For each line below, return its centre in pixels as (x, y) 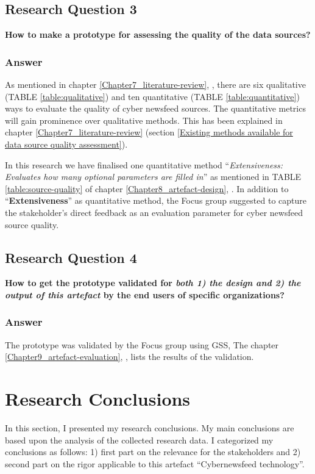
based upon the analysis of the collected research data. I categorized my (139, 440)
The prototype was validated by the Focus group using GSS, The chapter (142, 344)
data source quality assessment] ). (66, 144)
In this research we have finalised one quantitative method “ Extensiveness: (144, 164)
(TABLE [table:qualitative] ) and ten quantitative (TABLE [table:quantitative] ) (152, 96)
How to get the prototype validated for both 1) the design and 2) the (153, 283)
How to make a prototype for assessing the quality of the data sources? (158, 34)
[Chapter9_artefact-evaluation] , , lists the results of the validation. (129, 357)
